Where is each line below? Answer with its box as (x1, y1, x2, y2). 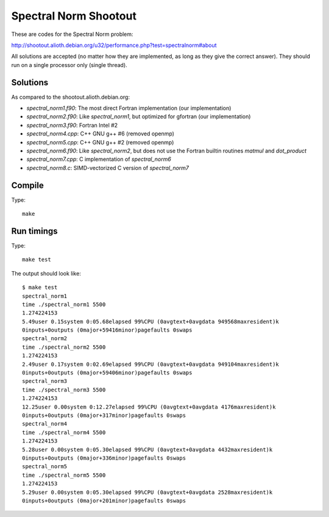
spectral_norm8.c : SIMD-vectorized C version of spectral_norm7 (26, 164, 189, 171)
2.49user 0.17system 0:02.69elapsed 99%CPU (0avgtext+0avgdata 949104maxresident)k (22, 360, 280, 368)
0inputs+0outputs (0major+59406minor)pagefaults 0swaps (22, 369, 193, 376)
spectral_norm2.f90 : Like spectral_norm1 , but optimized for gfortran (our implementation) (26, 113, 251, 120)
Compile (11, 180, 44, 190)
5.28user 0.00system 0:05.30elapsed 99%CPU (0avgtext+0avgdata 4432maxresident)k (22, 446, 273, 453)
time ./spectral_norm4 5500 (22, 429, 106, 436)
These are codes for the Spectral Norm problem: (11, 30, 133, 38)
